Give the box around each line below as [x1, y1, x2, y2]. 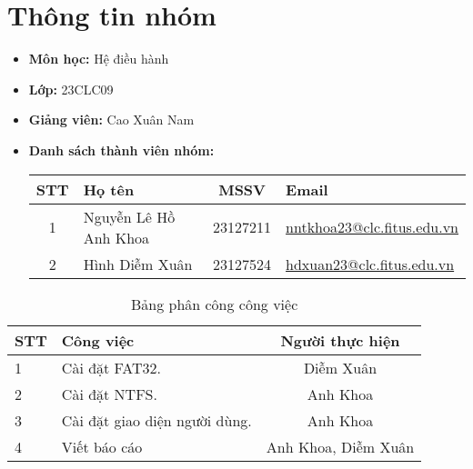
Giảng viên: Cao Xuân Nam [28, 110, 195, 129]
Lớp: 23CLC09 [28, 79, 114, 98]
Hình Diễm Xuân [83, 253, 193, 274]
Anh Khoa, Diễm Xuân [266, 435, 415, 457]
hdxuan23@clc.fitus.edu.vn [286, 253, 455, 274]
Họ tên [83, 178, 135, 200]
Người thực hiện [280, 329, 400, 351]
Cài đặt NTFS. [61, 383, 157, 404]
